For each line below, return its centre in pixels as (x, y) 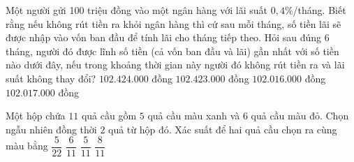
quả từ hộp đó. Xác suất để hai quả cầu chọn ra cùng (223, 129)
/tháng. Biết (319, 10)
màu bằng (27, 146)
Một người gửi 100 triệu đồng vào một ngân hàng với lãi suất (137, 10)
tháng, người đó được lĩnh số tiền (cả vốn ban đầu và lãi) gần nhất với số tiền (172, 51)
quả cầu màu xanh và (194, 116)
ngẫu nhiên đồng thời (51, 129)
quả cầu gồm (109, 116)
